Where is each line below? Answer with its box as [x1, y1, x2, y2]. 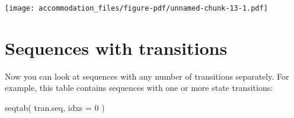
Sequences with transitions [5, 35, 228, 60]
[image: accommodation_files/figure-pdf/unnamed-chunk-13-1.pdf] [5, 4, 268, 12]
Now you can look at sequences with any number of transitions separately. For [5, 70, 289, 82]
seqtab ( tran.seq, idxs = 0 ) [5, 101, 105, 113]
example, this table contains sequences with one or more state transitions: [5, 81, 273, 94]
